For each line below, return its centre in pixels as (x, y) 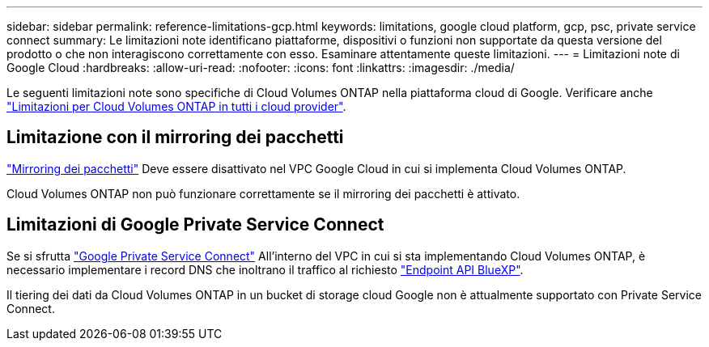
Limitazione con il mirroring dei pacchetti (175, 138)
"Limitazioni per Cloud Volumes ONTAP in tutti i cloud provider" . (176, 106)
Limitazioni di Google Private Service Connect (195, 225)
